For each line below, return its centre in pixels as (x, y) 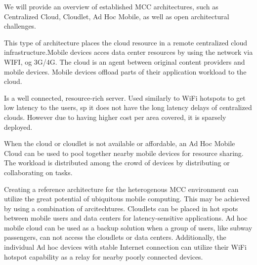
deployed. (18, 127)
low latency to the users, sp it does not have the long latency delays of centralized (128, 107)
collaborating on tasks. (38, 172)
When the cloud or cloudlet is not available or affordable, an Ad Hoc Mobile (120, 143)
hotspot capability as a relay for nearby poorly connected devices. (104, 256)
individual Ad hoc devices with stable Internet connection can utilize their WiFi (125, 247)
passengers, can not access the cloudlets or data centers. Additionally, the (115, 237)
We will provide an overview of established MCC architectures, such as (111, 6)
